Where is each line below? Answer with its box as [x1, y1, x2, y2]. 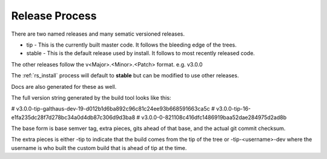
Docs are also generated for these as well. [11, 83, 117, 90]
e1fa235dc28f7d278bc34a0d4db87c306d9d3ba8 [11, 114, 136, 121]
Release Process [11, 9, 97, 22]
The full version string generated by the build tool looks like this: [11, 94, 171, 101]
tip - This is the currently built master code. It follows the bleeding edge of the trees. [26, 41, 237, 48]
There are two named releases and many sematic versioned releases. [11, 30, 185, 37]
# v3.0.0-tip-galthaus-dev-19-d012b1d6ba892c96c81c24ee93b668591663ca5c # [11, 105, 215, 112]
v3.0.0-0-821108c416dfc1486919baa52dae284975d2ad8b [141, 114, 287, 121]
